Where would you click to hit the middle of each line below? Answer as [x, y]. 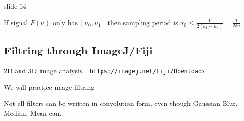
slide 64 [15, 6]
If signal [16, 22]
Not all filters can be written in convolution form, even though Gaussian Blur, [121, 103]
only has [65, 22]
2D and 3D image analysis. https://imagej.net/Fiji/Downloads [105, 71]
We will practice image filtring [49, 87]
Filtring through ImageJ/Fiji [78, 50]
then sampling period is [143, 22]
